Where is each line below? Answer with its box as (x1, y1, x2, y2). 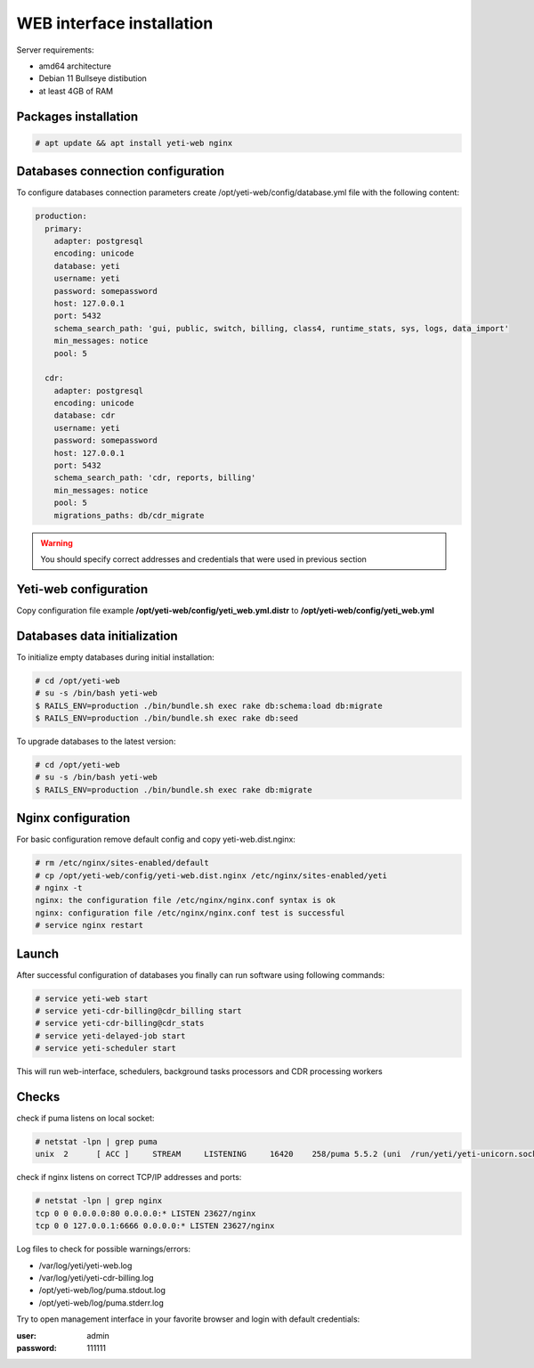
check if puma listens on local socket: (16, 1113, 155, 1124)
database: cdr (53, 411, 116, 420)
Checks (16, 1089, 61, 1104)
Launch (16, 946, 60, 961)
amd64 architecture (38, 61, 111, 71)
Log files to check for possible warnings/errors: (16, 1243, 191, 1255)
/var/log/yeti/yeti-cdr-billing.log (38, 1272, 155, 1282)
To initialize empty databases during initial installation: (16, 651, 215, 663)
